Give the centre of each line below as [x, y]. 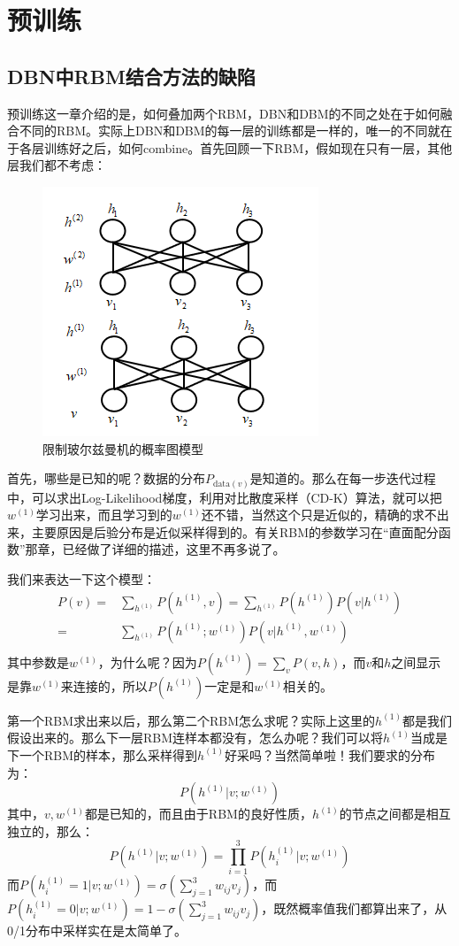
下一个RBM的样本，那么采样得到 [103, 754]
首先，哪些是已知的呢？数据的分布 [106, 478]
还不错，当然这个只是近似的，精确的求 [313, 515]
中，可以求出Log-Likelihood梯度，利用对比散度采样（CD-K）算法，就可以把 [225, 497]
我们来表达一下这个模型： [81, 579]
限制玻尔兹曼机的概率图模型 [123, 448]
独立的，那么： [50, 831]
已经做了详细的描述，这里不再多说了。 [174, 549]
